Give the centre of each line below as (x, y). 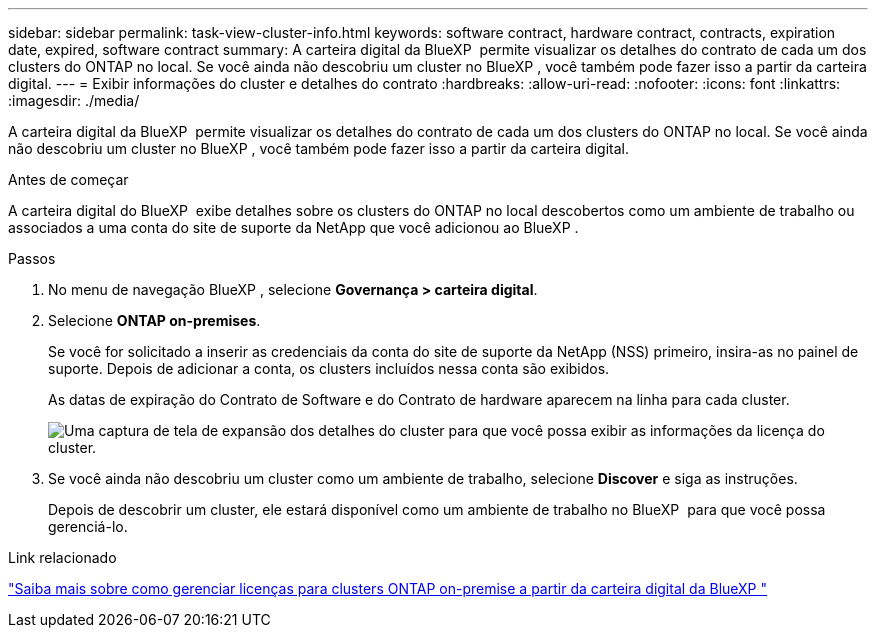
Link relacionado (62, 557)
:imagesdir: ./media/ (74, 100)
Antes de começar (68, 179)
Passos (32, 258)
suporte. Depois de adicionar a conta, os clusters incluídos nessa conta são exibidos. (329, 368)
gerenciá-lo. (88, 526)
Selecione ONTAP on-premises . (154, 320)
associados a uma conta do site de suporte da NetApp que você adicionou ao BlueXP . (293, 227)
